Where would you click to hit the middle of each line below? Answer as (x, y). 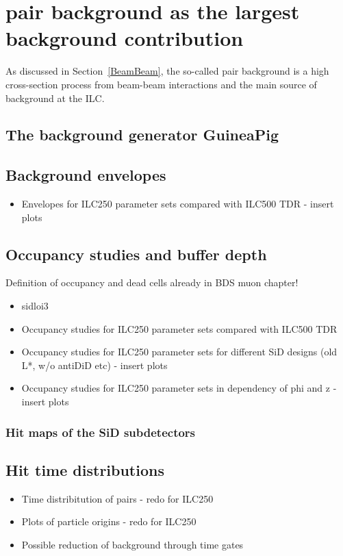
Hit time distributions (85, 469)
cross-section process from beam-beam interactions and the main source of (161, 84)
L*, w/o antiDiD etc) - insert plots (94, 365)
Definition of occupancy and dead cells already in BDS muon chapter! (152, 282)
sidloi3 (35, 306)
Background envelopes (86, 175)
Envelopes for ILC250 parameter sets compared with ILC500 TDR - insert (178, 204)
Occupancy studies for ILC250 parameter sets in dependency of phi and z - (179, 388)
